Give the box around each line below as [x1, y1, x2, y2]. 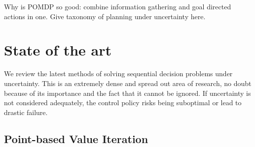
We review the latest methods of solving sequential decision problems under [4, 68, 233, 79]
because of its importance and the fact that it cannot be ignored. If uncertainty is [4, 88, 251, 98]
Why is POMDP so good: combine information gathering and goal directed [4, 1, 231, 11]
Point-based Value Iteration [4, 131, 148, 146]
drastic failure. [4, 107, 48, 117]
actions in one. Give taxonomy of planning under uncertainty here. [4, 11, 206, 21]
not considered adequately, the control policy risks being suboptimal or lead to [4, 97, 242, 108]
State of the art [4, 40, 112, 60]
